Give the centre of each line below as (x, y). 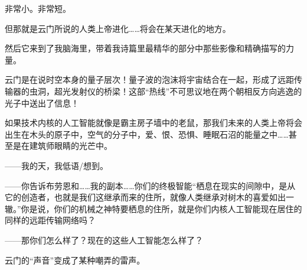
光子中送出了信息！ (42, 103)
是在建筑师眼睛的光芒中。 (62, 146)
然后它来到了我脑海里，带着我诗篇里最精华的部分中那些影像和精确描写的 (145, 48)
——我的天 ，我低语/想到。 (56, 165)
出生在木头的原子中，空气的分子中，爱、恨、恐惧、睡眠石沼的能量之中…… (147, 134)
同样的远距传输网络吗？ (50, 220)
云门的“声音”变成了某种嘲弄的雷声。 (75, 260)
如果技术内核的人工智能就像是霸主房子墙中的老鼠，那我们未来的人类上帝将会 (153, 123)
